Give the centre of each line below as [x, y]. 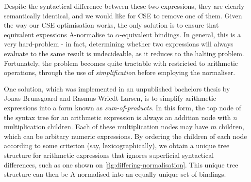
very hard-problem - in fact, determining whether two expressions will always [119, 44]
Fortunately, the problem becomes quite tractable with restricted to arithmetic [121, 63]
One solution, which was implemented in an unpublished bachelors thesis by [117, 88]
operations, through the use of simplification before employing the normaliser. [120, 72]
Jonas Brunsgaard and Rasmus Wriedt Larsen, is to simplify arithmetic [110, 98]
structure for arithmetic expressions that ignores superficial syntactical [109, 155]
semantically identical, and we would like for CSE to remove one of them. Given [123, 15]
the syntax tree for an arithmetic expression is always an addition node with [117, 117]
